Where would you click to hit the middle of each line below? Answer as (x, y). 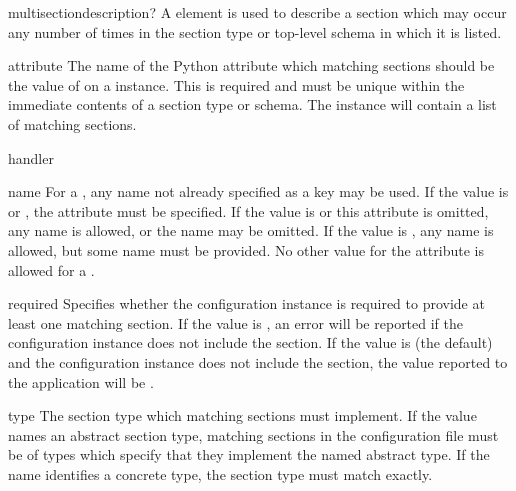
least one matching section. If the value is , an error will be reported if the (236, 322)
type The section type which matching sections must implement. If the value (242, 415)
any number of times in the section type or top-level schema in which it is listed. (255, 31)
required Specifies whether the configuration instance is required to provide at (246, 303)
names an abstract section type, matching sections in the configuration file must (253, 434)
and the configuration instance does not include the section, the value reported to (258, 361)
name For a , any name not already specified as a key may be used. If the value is (258, 191)
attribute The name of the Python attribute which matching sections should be (251, 65)
